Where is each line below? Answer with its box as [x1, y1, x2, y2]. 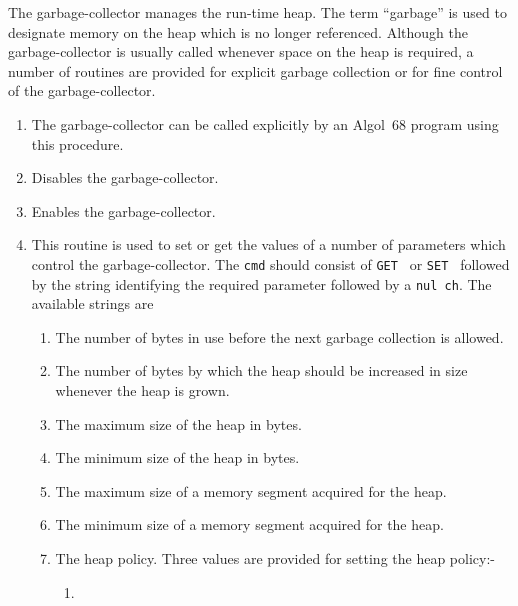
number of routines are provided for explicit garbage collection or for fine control [8, 60, 503, 81]
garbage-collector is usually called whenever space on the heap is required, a [8, 41, 474, 62]
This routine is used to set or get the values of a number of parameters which [31, 234, 506, 255]
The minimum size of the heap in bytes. [55, 447, 300, 468]
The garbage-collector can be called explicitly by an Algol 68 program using [31, 113, 499, 134]
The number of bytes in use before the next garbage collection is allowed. [55, 326, 504, 347]
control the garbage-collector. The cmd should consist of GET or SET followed [31, 253, 510, 274]
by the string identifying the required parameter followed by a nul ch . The [31, 273, 492, 294]
